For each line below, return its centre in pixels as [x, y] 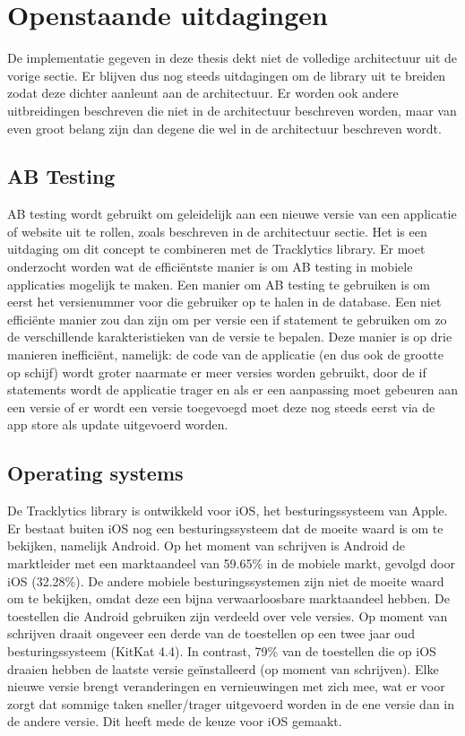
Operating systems [95, 473]
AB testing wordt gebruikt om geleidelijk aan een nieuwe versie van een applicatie [232, 214]
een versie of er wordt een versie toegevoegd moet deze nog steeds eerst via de [221, 407]
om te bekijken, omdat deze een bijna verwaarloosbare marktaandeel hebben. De [228, 598]
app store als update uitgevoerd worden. [118, 424]
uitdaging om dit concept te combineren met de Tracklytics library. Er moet [216, 249]
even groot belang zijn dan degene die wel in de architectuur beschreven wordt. [224, 128]
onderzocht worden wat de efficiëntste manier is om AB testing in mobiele [210, 267]
